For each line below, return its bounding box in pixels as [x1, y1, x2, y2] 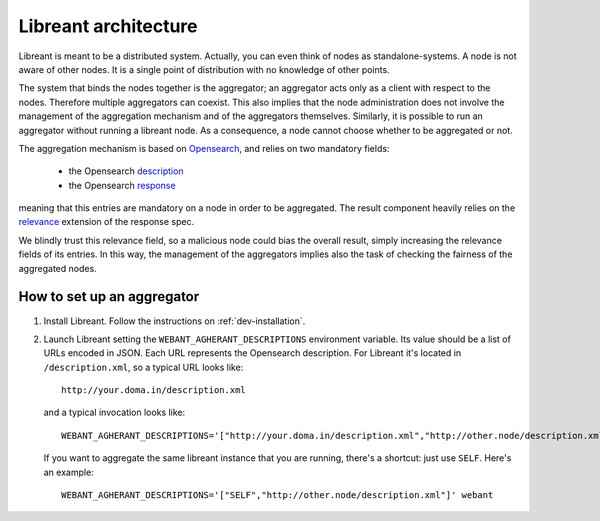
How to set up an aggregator [18, 288, 200, 305]
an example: [43, 466, 94, 478]
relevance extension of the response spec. [18, 216, 195, 228]
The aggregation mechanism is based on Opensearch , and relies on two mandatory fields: [18, 142, 390, 154]
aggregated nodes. [18, 262, 97, 274]
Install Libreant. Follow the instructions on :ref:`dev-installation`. [43, 315, 306, 327]
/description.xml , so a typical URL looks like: [43, 361, 244, 373]
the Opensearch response [68, 179, 176, 191]
